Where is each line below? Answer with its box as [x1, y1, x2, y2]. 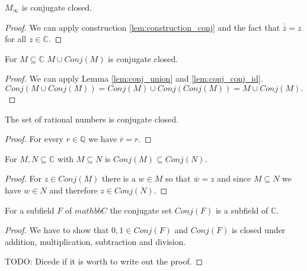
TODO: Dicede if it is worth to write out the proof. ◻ [5, 255, 203, 267]
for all [5, 33, 27, 45]
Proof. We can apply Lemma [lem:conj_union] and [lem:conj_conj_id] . [5, 72, 263, 85]
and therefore [49, 183, 98, 196]
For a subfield [5, 204, 55, 216]
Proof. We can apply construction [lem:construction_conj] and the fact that [5, 21, 280, 33]
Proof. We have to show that [5, 224, 109, 236]
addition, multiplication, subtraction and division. [5, 235, 186, 247]
